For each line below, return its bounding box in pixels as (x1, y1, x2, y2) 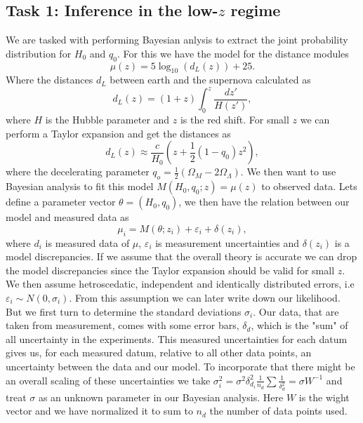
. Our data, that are (253, 304, 339, 318)
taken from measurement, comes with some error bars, (6, 318, 239, 333)
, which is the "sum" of (251, 318, 348, 333)
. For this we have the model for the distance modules (117, 46, 349, 60)
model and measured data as (6, 210, 129, 224)
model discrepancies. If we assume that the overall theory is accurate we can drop (6, 249, 357, 264)
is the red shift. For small (180, 112, 289, 127)
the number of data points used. (209, 403, 348, 418)
